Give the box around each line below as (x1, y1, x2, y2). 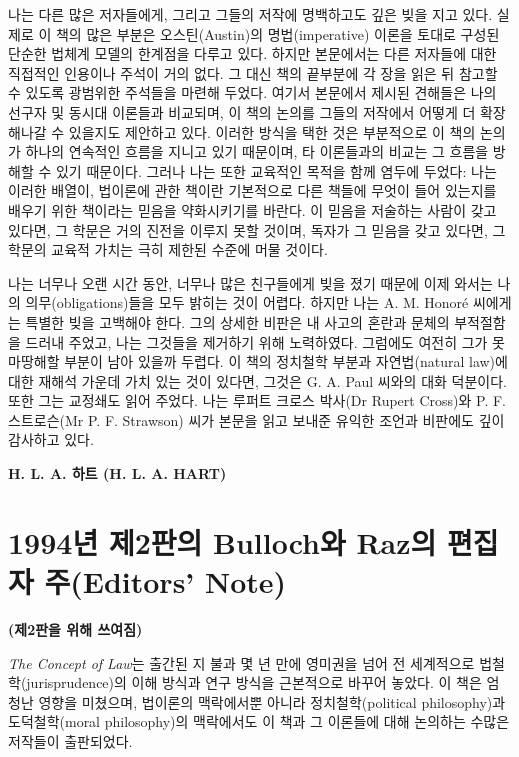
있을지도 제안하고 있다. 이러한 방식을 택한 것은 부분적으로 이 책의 (68, 121, 476, 142)
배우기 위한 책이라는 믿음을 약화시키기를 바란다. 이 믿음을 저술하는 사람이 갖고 (8, 199, 497, 220)
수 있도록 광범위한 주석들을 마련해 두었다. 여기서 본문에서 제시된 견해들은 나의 (8, 82, 497, 103)
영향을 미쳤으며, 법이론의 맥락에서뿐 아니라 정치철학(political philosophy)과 (38, 691, 506, 712)
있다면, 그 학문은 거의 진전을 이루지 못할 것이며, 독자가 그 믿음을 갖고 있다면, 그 (8, 219, 506, 240)
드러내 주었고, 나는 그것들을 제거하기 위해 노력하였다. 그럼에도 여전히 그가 (25, 331, 488, 352)
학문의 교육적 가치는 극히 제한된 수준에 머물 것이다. (8, 239, 328, 260)
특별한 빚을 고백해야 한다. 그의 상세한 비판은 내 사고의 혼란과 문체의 (25, 311, 450, 332)
